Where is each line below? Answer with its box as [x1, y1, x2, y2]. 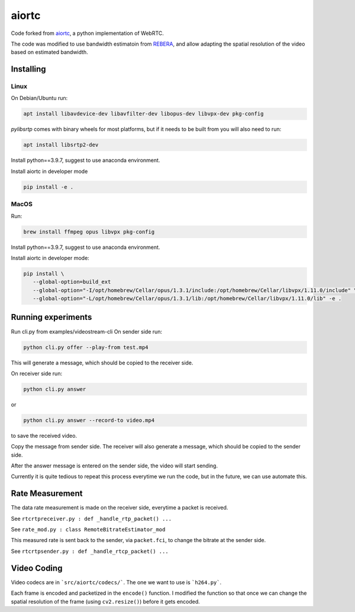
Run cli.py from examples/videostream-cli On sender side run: [11, 328, 163, 335]
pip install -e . [23, 184, 74, 190]
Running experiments [11, 312, 92, 322]
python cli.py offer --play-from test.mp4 [23, 344, 149, 351]
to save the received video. [11, 432, 77, 439]
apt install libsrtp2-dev [23, 142, 99, 148]
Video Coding [11, 563, 63, 573]
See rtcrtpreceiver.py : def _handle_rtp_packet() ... [11, 515, 172, 522]
